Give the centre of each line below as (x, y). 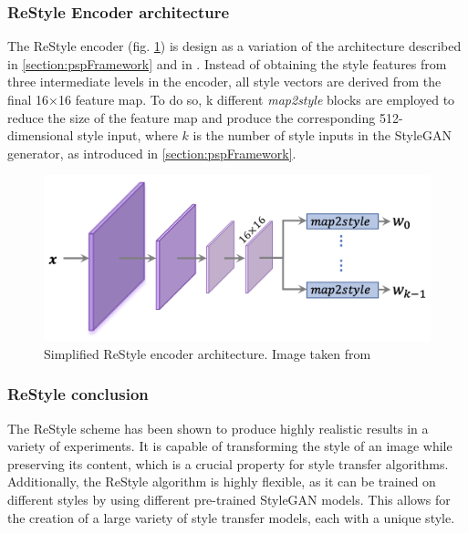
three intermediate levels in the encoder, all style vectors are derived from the (224, 82)
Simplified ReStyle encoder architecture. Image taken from (208, 353)
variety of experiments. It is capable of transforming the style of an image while (230, 446)
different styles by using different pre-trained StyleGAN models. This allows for (229, 499)
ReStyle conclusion (78, 394)
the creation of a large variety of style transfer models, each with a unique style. (231, 517)
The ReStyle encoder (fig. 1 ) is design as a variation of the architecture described (234, 46)
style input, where (128, 135)
